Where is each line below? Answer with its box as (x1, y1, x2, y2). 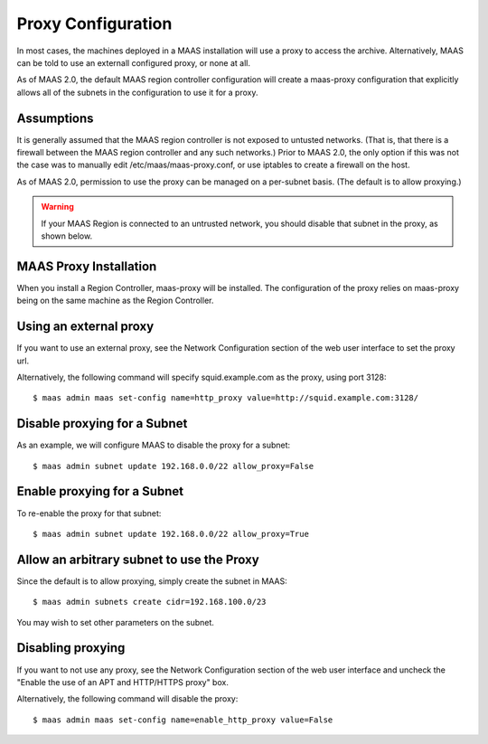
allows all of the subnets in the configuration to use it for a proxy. (16, 87, 258, 98)
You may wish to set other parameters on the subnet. (16, 617, 214, 627)
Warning (41, 202, 74, 212)
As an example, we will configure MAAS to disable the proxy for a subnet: (16, 439, 291, 451)
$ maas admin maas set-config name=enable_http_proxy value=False (33, 714, 333, 725)
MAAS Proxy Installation (16, 259, 157, 274)
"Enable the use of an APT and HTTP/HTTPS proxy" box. (16, 676, 230, 687)
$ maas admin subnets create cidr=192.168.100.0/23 (33, 597, 267, 607)
